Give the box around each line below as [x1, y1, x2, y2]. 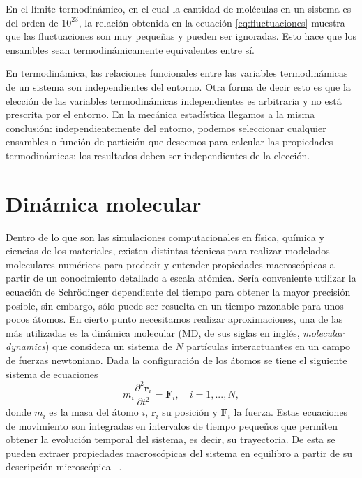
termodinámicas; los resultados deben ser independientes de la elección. [6, 147, 310, 162]
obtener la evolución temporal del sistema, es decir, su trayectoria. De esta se [6, 432, 335, 447]
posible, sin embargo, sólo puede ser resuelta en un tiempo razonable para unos [6, 298, 344, 312]
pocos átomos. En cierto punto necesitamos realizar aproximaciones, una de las [6, 312, 343, 326]
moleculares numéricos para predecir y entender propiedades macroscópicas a [6, 256, 335, 271]
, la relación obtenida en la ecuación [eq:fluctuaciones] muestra [78, 15, 345, 29]
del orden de [6, 15, 59, 29]
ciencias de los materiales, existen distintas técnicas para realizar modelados [6, 243, 330, 258]
